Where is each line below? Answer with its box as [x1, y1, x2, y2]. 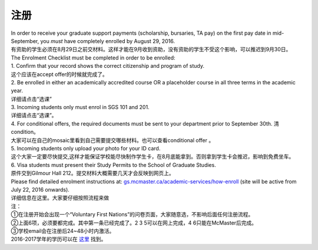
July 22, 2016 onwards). [11, 186, 70, 193]
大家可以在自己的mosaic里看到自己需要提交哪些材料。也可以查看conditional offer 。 [11, 136, 214, 144]
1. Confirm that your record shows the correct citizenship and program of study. [11, 63, 204, 70]
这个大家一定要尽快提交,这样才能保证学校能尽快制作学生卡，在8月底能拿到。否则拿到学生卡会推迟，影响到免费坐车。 [11, 153, 294, 160]
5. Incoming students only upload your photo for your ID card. [11, 145, 161, 152]
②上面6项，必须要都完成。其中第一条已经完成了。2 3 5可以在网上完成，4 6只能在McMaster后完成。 [11, 219, 257, 226]
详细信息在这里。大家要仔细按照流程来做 [11, 195, 109, 202]
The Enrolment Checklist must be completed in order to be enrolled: [11, 54, 176, 61]
